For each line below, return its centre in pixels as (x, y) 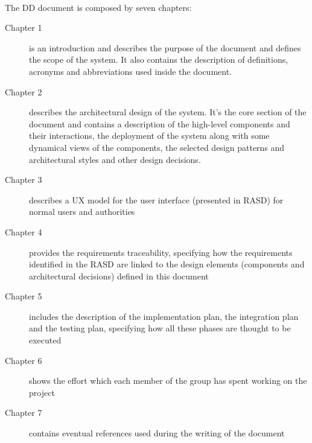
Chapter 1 (24, 27)
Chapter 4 (24, 231)
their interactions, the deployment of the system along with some (149, 135)
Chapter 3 (24, 180)
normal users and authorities (82, 212)
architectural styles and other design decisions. (115, 159)
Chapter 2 (24, 91)
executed (45, 340)
